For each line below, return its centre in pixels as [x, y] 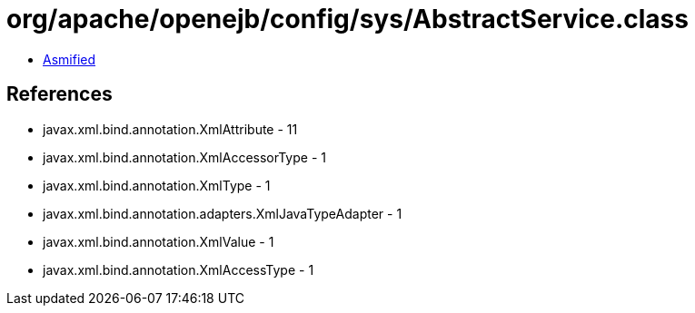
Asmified [69, 59]
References [60, 94]
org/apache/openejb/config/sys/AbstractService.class [347, 19]
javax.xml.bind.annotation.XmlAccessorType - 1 [184, 157]
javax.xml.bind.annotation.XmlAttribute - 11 [170, 129]
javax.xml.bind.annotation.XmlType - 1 [157, 185]
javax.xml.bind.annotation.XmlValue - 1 [159, 241]
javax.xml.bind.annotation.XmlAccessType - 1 [179, 269]
